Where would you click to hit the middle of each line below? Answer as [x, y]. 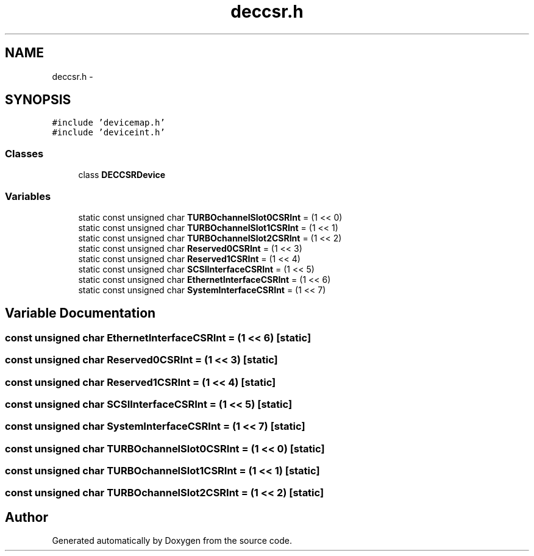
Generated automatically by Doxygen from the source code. [172, 541]
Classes [24, 153]
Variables [28, 196]
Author [27, 517]
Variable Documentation [80, 313]
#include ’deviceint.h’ [109, 133]
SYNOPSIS [38, 100]
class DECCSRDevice [122, 175]
